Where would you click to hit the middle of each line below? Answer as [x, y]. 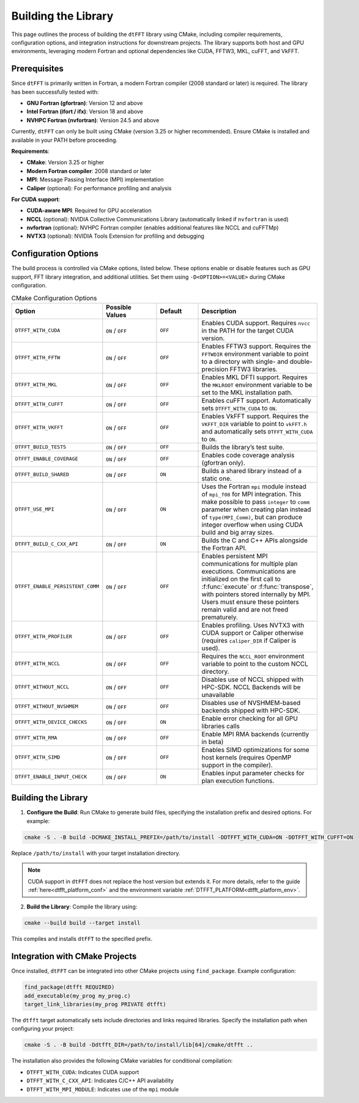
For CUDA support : [36, 199]
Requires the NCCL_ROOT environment [253, 656]
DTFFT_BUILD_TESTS [41, 447]
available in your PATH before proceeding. [65, 140]
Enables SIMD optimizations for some [255, 750]
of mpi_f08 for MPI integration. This [251, 494]
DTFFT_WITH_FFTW [38, 358]
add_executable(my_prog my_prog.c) [77, 996]
